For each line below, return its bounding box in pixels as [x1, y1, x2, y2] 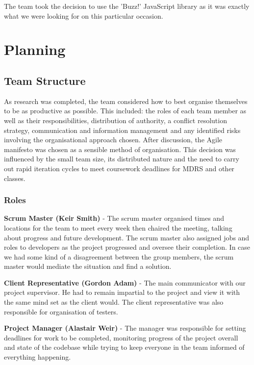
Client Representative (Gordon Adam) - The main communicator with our [4, 277, 246, 287]
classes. [4, 173, 25, 183]
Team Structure [4, 73, 86, 88]
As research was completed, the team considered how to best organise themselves [4, 96, 248, 106]
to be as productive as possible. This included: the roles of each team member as [4, 105, 247, 116]
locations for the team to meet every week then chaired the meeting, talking [4, 222, 232, 233]
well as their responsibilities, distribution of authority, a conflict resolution [4, 115, 227, 125]
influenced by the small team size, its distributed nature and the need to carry [4, 154, 239, 164]
